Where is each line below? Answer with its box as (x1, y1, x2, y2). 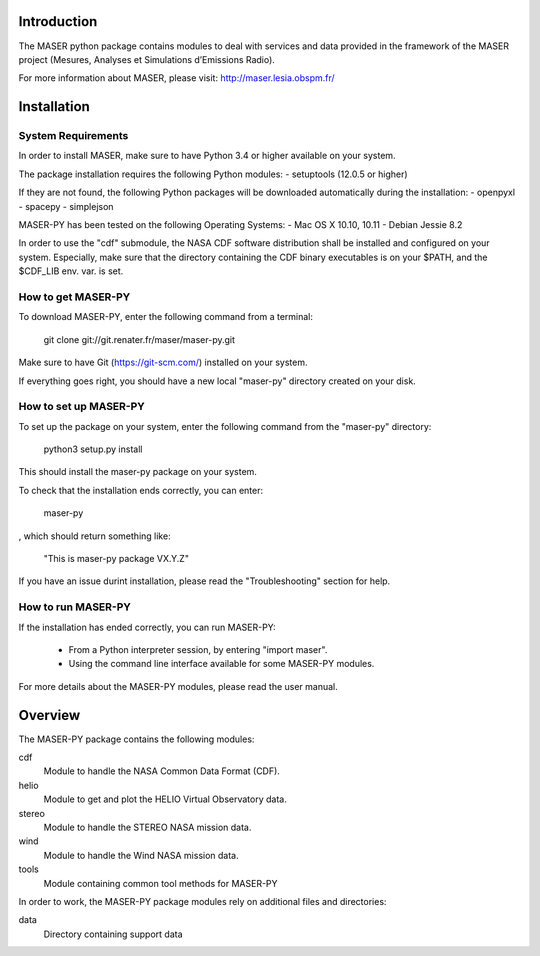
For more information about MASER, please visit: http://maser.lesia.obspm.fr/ (18, 72, 335, 84)
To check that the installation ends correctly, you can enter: (18, 484, 264, 496)
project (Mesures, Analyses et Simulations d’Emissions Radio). (18, 53, 275, 65)
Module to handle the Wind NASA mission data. (43, 849, 239, 861)
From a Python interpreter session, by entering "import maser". (68, 643, 328, 655)
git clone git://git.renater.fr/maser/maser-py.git (43, 333, 235, 345)
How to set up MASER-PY (18, 400, 145, 414)
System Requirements (18, 129, 129, 143)
